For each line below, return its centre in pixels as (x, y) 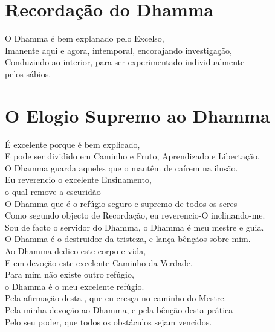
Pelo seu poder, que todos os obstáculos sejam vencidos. (108, 321)
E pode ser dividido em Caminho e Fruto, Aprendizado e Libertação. (133, 156)
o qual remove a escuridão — (59, 191)
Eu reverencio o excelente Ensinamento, (78, 180)
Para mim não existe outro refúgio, (70, 274)
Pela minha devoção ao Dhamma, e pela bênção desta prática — (125, 309)
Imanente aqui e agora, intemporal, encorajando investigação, (118, 50)
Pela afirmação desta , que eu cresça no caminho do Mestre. (116, 298)
